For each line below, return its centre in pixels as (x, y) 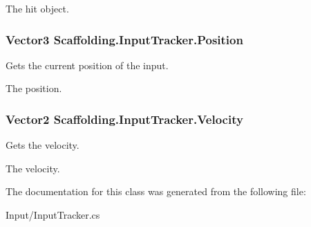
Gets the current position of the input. (87, 65)
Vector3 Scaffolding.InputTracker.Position (124, 39)
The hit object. (37, 8)
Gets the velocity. (43, 145)
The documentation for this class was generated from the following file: (156, 191)
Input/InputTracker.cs (53, 215)
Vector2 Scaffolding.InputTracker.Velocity (124, 119)
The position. (34, 88)
